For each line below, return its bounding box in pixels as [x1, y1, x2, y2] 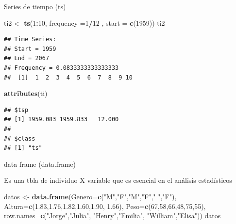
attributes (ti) [4, 88, 48, 98]
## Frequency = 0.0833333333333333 [4, 64, 119, 71]
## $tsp [4, 106, 29, 113]
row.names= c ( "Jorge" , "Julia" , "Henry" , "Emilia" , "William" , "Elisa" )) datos [4, 210, 221, 221]
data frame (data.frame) [4, 159, 76, 169]
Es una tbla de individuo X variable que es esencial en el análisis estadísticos [4, 175, 232, 185]
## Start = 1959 [4, 45, 56, 52]
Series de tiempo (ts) [4, 1, 66, 11]
